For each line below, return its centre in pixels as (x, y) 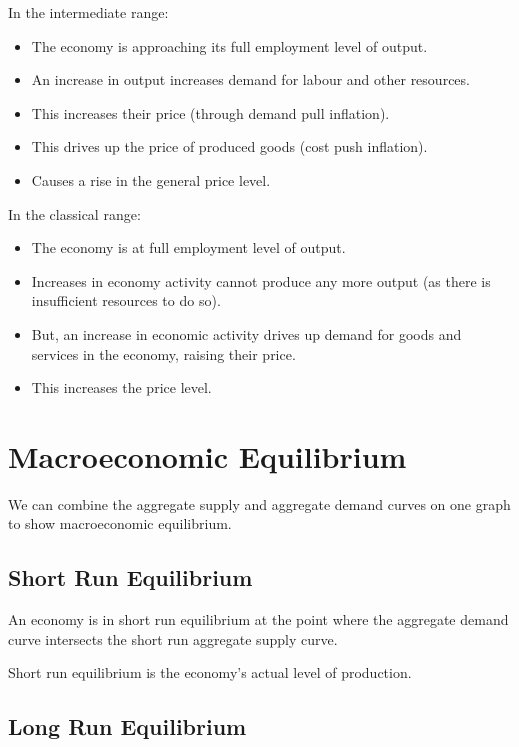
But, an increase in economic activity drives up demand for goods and (246, 333)
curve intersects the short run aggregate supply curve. (173, 638)
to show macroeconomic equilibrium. (120, 523)
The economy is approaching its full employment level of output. (229, 45)
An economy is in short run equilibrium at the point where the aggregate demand (258, 619)
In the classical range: (74, 213)
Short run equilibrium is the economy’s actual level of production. (210, 672)
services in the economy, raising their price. (163, 353)
